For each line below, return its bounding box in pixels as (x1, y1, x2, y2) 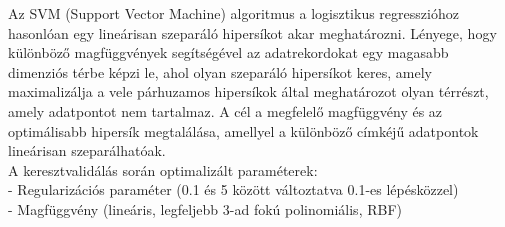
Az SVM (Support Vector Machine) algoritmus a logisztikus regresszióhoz (8, 3, 459, 23)
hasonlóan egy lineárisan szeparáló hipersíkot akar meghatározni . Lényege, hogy (8, 22, 497, 43)
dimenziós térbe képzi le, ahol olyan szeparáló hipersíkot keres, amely (8, 61, 432, 82)
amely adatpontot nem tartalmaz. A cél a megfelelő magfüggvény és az (8, 100, 443, 121)
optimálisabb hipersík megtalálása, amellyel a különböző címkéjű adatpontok (8, 120, 479, 141)
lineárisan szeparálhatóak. (8, 140, 166, 161)
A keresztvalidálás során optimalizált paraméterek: (8, 159, 318, 180)
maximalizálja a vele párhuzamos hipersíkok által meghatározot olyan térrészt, (8, 81, 489, 102)
